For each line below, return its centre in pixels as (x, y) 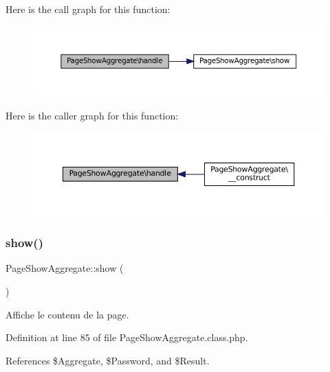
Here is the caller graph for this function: (92, 116)
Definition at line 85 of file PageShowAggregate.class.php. (127, 337)
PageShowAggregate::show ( (65, 268)
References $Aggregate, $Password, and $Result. (108, 360)
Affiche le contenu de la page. (67, 314)
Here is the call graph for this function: (88, 9)
